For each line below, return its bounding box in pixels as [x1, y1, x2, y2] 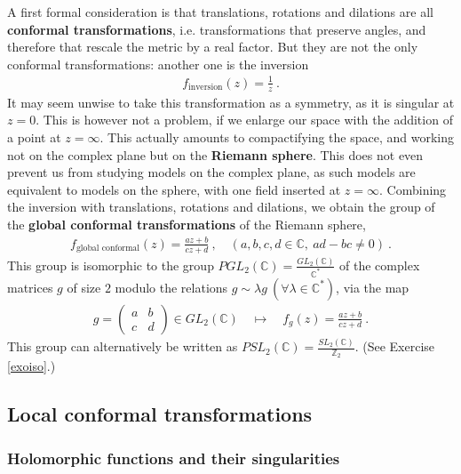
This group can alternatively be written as [7, 337, 238, 356]
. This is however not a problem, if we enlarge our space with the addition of [36, 110, 453, 129]
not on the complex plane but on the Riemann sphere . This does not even [7, 145, 424, 164]
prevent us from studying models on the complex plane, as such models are [7, 163, 416, 181]
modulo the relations [115, 277, 228, 296]
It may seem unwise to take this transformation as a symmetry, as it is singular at [7, 92, 455, 111]
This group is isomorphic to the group [7, 255, 214, 274]
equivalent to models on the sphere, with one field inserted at [7, 180, 341, 198]
